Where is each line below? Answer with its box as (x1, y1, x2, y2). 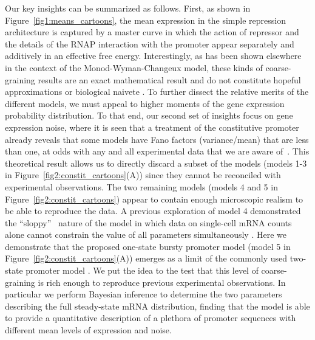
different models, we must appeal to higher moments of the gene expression (5, 97, 285, 109)
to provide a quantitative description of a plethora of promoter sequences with (5, 311, 296, 324)
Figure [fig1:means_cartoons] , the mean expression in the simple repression (5, 13, 286, 26)
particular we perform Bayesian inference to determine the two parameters (5, 288, 282, 300)
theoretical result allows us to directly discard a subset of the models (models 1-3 (5, 156, 307, 169)
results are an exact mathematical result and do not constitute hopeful (38, 73, 301, 86)
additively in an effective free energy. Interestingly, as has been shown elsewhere (5, 49, 302, 62)
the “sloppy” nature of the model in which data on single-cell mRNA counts (5, 216, 292, 229)
